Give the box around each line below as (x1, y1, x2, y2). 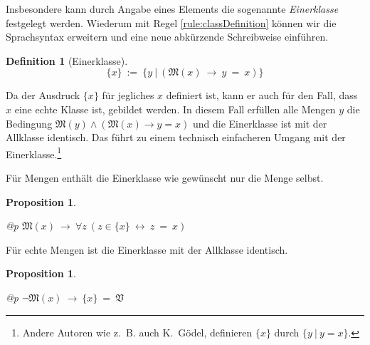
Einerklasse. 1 (6, 144, 62, 161)
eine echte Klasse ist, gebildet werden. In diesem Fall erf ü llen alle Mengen (14, 101, 336, 116)
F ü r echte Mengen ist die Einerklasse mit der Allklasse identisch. (6, 242, 288, 257)
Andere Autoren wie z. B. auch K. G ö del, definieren (22, 324, 253, 339)
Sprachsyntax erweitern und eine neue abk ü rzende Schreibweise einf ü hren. (6, 29, 329, 44)
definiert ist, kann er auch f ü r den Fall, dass (166, 88, 358, 103)
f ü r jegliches (102, 88, 154, 103)
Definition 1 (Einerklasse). (6, 53, 128, 68)
